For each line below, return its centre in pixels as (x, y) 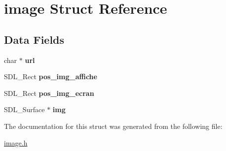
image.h (16, 142)
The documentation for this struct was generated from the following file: (113, 126)
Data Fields (34, 39)
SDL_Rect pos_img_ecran (49, 93)
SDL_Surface (24, 109)
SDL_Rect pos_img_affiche (51, 76)
